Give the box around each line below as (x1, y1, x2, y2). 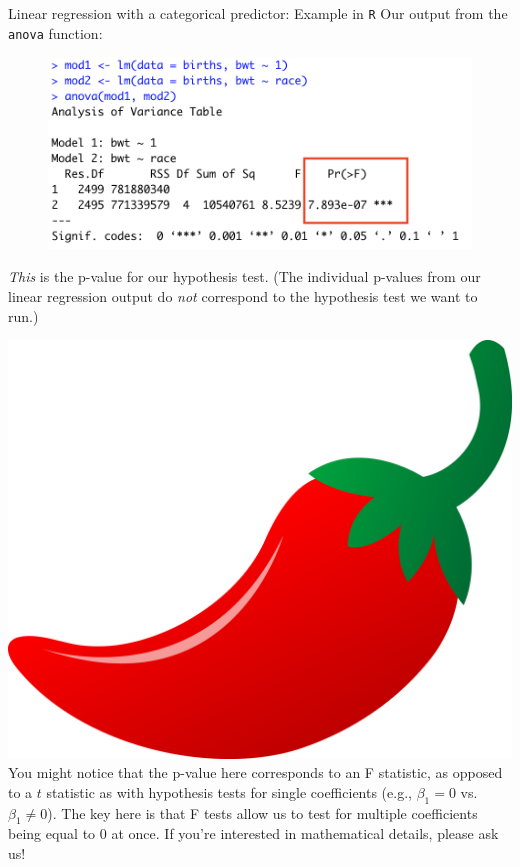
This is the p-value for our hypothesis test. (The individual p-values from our (8, 266, 481, 287)
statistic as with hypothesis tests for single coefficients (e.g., (46, 781, 412, 802)
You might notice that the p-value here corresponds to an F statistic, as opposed (8, 762, 503, 783)
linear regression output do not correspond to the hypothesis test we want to (8, 285, 478, 306)
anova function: (8, 22, 103, 43)
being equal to (8, 823, 96, 844)
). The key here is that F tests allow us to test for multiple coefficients (47, 802, 478, 823)
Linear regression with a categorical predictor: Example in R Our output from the (8, 3, 508, 23)
